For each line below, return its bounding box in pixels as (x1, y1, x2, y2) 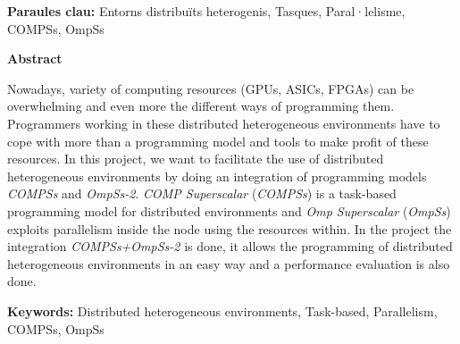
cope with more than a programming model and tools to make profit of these (7, 131, 429, 150)
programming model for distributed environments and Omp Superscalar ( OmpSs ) (7, 201, 451, 220)
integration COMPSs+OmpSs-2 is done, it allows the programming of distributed (7, 237, 453, 256)
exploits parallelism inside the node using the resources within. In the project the (7, 219, 452, 238)
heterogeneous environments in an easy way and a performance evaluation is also (7, 254, 450, 273)
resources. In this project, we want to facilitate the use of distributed (7, 149, 384, 168)
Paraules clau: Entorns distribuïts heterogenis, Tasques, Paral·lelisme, (7, 2, 406, 20)
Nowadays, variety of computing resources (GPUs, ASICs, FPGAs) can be (7, 79, 414, 97)
